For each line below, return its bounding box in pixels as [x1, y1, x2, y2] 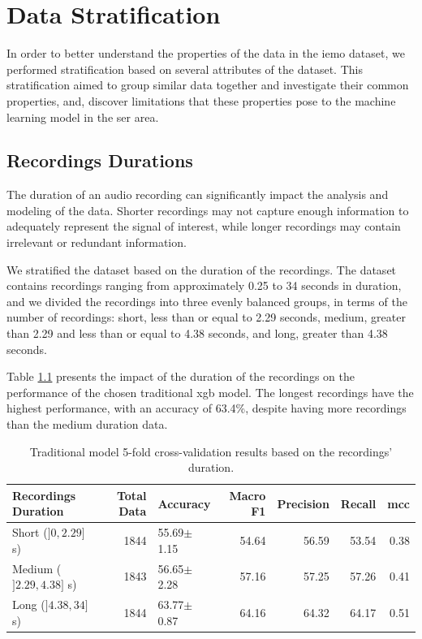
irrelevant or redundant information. [6, 234, 187, 251]
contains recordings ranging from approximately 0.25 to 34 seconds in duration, [6, 277, 402, 294]
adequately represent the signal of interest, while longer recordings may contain [6, 218, 401, 235]
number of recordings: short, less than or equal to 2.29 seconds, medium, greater [6, 309, 406, 326]
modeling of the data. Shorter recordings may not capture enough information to [6, 201, 409, 218]
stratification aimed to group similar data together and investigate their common [6, 76, 409, 93]
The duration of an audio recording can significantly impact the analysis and [6, 186, 389, 203]
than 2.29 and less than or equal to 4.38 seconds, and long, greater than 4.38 [6, 325, 388, 342]
